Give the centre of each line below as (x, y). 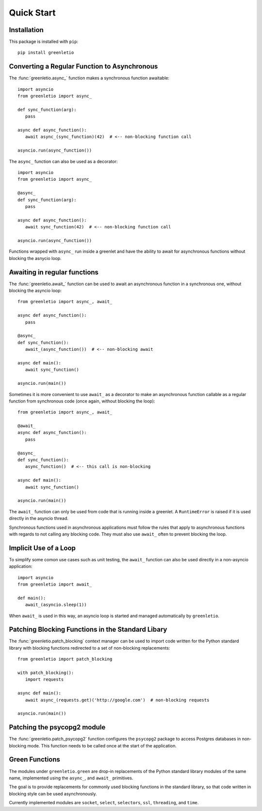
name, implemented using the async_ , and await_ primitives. (71, 778)
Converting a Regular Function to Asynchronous (83, 66)
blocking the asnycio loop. (35, 258)
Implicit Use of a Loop (42, 548)
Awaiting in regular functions (54, 272)
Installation (26, 30)
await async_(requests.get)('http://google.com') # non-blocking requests (117, 700)
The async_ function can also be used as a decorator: (63, 161)
